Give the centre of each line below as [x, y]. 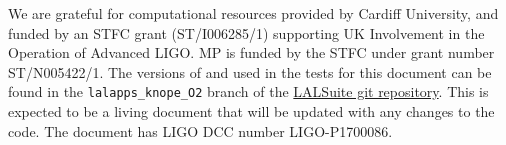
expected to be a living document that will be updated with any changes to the [251, 111]
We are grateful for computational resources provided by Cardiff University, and [253, 13]
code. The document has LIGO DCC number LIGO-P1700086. [200, 130]
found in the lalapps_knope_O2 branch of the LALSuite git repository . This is [248, 91]
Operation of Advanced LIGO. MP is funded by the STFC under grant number [251, 52]
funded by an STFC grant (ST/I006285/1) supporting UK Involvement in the [246, 32]
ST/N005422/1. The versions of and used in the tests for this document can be [250, 71]
